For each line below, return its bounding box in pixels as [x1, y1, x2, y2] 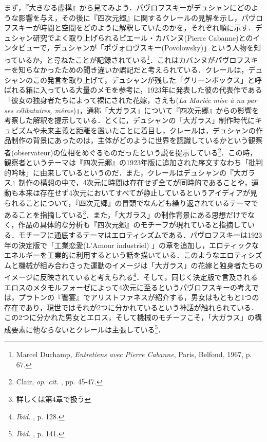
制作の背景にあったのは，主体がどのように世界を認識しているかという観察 [11, 135, 263, 146]
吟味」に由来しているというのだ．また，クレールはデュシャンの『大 [11, 167, 241, 178]
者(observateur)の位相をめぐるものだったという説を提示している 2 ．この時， [4, 145, 257, 157]
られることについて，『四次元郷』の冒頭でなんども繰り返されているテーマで [4, 197, 258, 208]
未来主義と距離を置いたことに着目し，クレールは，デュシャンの [40, 125, 256, 135]
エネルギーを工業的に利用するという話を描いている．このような [4, 250, 220, 260]
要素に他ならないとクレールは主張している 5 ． [11, 323, 165, 334]
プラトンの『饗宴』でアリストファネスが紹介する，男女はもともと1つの [18, 292, 259, 303]
